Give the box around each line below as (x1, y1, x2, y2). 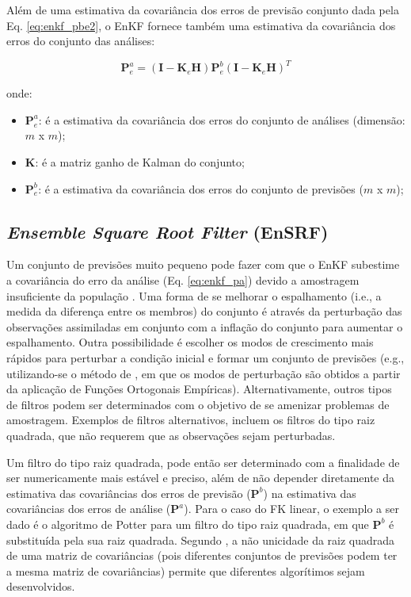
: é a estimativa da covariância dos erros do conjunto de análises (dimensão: (38, 111, 405, 128)
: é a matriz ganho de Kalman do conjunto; (35, 154, 245, 170)
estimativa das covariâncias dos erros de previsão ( (6, 484, 251, 501)
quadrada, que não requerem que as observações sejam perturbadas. (6, 427, 336, 443)
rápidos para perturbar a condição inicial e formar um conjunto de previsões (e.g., (6, 350, 405, 366)
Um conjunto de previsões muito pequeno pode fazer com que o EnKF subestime (6, 256, 400, 273)
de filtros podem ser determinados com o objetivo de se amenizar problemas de (6, 396, 390, 412)
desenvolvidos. (6, 578, 75, 595)
